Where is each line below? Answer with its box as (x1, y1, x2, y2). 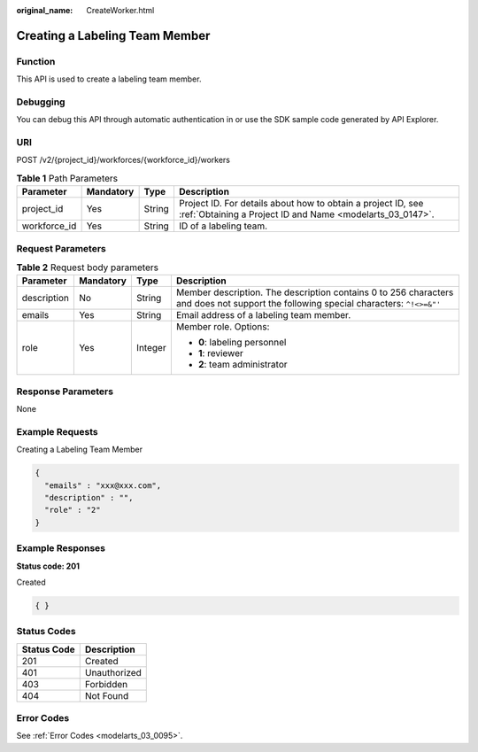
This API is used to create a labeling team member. (16, 74, 202, 84)
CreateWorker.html (86, 5, 155, 15)
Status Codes (16, 625, 76, 638)
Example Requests (16, 425, 98, 438)
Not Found (84, 689, 129, 702)
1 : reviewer (197, 347, 243, 360)
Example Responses (16, 542, 106, 554)
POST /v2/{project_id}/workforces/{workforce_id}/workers (16, 155, 230, 166)
